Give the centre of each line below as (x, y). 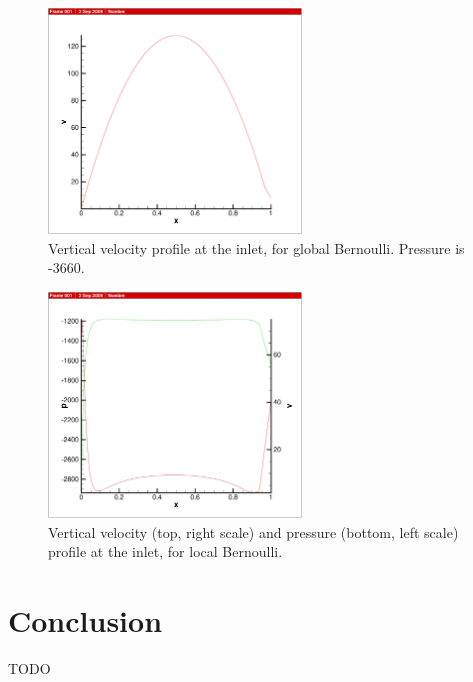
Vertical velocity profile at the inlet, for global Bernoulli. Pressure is (256, 247)
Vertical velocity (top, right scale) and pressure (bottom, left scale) (253, 531)
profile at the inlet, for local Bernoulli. (165, 551)
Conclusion (85, 619)
